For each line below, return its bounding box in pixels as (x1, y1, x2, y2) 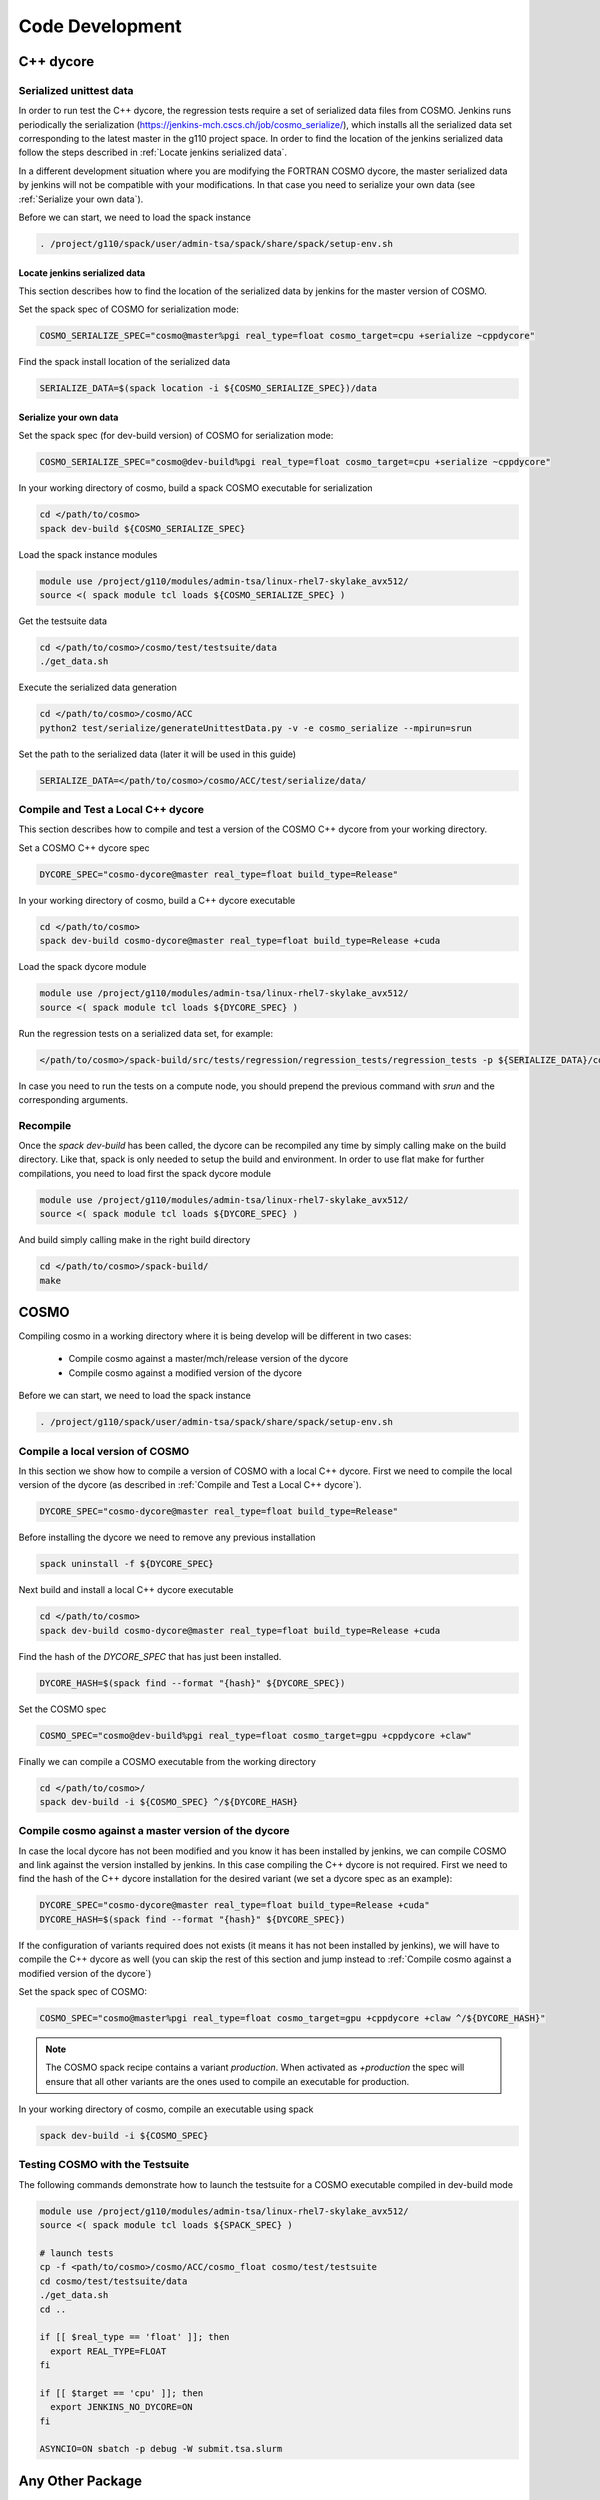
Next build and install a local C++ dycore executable (18, 1584, 234, 1596)
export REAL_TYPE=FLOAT (50, 2345, 167, 2357)
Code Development (18, 15, 182, 37)
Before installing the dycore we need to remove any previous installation (18, 1531, 316, 1544)
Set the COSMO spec (18, 1703, 107, 1715)
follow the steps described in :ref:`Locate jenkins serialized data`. (18, 146, 288, 159)
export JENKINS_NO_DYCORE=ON (50, 2401, 194, 2413)
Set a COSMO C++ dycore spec (18, 841, 150, 854)
